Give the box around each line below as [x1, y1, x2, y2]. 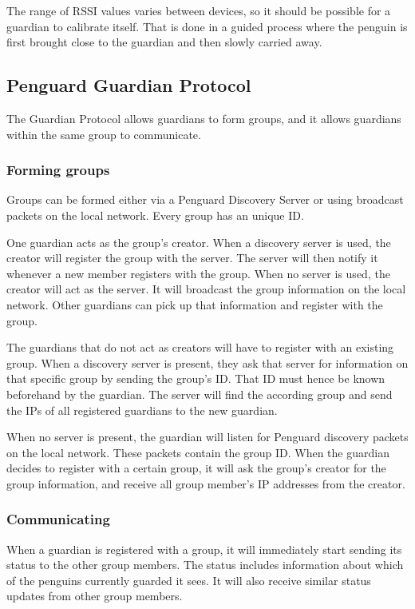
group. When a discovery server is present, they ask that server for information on [6, 354, 409, 371]
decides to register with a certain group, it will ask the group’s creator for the [6, 460, 386, 476]
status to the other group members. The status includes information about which [6, 556, 404, 573]
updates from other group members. [6, 587, 183, 604]
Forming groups [6, 160, 110, 180]
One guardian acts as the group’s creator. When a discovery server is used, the [6, 233, 391, 250]
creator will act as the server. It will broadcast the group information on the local [6, 281, 406, 297]
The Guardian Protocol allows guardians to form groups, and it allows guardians [6, 109, 401, 126]
